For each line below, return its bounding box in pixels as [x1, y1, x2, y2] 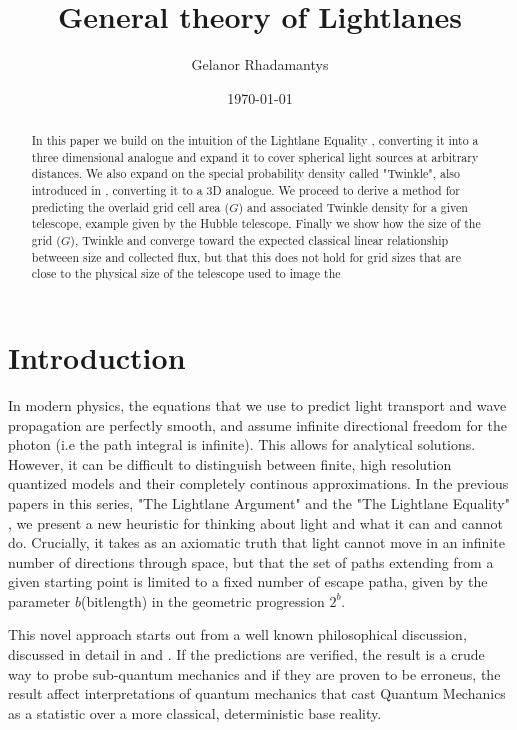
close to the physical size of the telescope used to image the [31, 265, 341, 282]
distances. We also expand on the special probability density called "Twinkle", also [31, 165, 460, 182]
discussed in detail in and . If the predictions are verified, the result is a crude [8, 644, 485, 665]
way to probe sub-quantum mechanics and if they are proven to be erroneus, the [8, 663, 501, 684]
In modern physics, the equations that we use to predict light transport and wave [8, 394, 507, 415]
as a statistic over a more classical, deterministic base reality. [8, 702, 382, 723]
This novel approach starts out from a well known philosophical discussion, [8, 624, 467, 645]
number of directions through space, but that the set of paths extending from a [8, 551, 494, 572]
